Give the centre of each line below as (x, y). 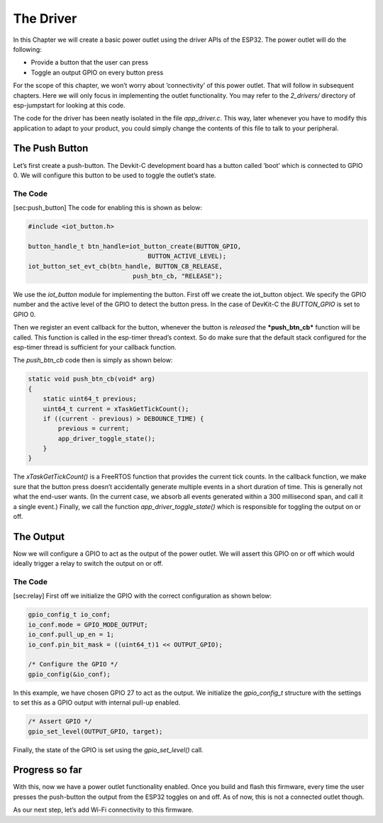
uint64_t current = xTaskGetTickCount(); (116, 409)
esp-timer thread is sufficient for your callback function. (95, 347)
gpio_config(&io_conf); (70, 674)
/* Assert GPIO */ (60, 722)
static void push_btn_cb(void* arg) (92, 379)
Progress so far (48, 770)
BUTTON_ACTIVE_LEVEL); (187, 256)
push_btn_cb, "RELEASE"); (177, 276)
